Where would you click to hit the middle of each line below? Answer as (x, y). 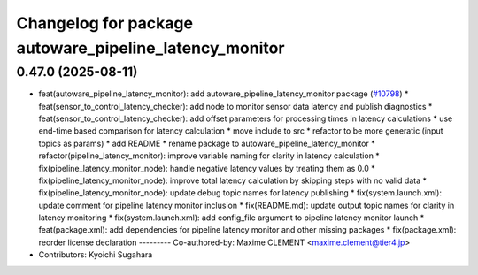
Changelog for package (105, 23)
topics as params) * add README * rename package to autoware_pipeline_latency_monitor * (207, 143)
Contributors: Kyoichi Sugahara (96, 255)
